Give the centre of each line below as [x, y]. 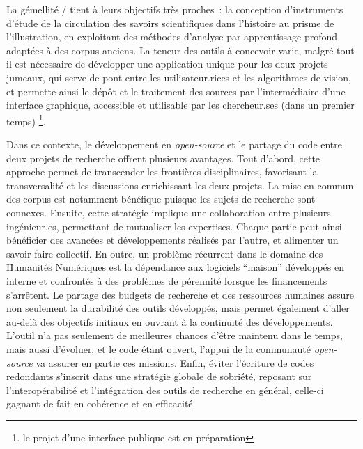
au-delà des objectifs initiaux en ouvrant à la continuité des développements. [170, 321]
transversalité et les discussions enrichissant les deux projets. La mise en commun [180, 185]
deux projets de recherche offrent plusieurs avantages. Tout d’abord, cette [163, 158]
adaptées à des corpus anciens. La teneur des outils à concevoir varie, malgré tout [180, 50]
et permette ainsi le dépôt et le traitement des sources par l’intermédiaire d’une [176, 91]
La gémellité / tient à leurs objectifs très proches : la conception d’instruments [175, 9]
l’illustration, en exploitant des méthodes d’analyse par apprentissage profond [172, 37]
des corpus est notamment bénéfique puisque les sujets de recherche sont [161, 199]
